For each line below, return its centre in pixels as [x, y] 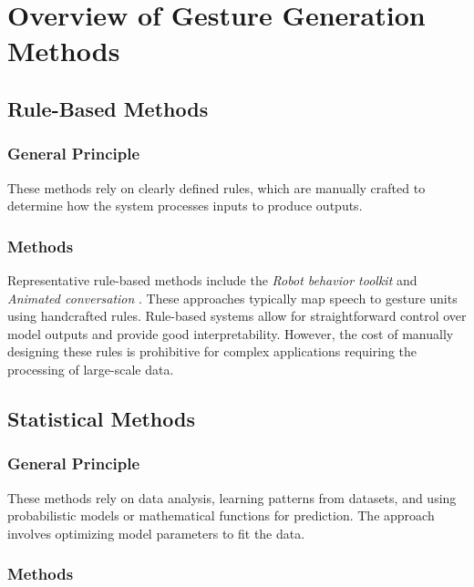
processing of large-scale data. [91, 369]
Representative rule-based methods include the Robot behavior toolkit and [212, 279]
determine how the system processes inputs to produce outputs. [185, 206]
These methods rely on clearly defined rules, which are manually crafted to [216, 187]
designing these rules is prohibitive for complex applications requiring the [212, 351]
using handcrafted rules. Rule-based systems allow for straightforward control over [237, 316]
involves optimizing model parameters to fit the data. [156, 533]
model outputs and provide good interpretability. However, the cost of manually [231, 333]
